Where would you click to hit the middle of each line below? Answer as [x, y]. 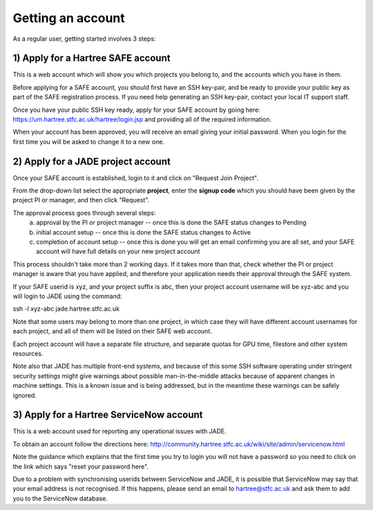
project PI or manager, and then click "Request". [81, 200]
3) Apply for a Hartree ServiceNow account [108, 415]
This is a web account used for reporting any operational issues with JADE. [120, 431]
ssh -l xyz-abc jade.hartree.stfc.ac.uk [66, 309]
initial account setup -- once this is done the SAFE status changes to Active [144, 232]
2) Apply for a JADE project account [92, 161]
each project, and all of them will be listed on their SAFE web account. [112, 331]
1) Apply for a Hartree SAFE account [92, 58]
